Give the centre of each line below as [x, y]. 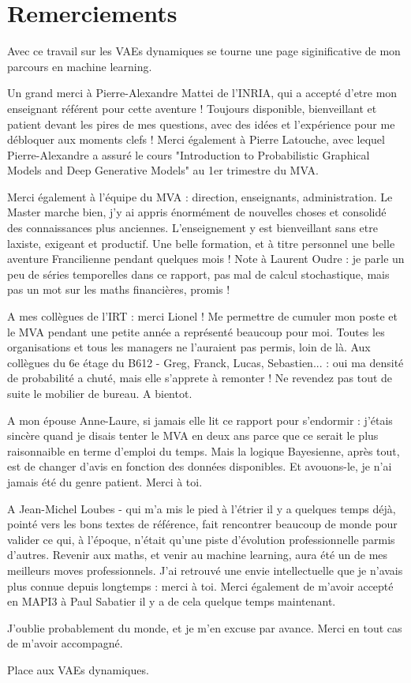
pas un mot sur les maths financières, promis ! [119, 289]
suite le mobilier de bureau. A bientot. [100, 393]
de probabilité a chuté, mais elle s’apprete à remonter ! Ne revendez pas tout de [200, 378]
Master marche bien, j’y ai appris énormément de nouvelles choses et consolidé [197, 212]
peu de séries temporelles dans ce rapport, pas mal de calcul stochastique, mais [198, 274]
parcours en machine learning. [80, 66]
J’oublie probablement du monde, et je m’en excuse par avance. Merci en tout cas [205, 627]
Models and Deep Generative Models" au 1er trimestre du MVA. [163, 170]
